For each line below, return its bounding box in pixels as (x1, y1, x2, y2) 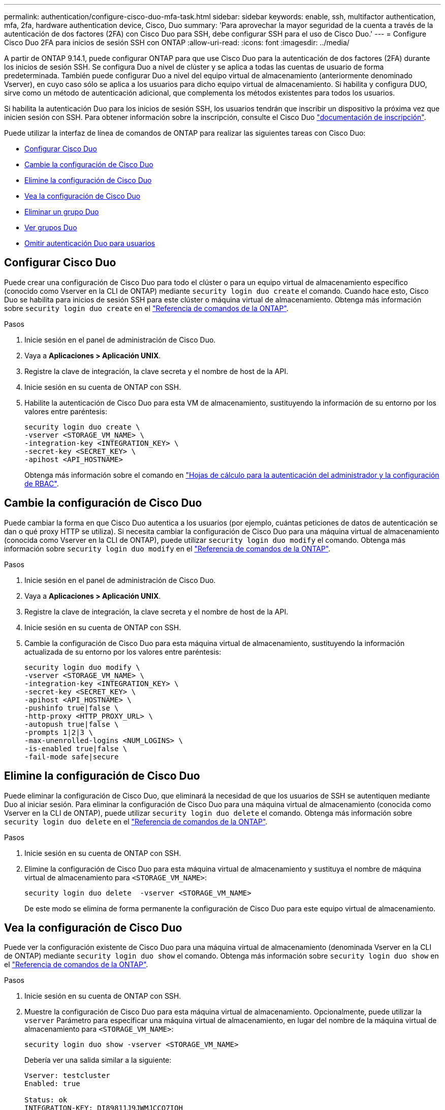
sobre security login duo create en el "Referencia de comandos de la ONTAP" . (4, 303, 289, 313)
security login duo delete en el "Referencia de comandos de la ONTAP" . (4, 817, 268, 826)
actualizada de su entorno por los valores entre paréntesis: (24, 647, 221, 656)
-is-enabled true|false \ (24, 744, 128, 753)
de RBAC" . (24, 479, 59, 488)
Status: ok (24, 1096, 68, 1104)
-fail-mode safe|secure (24, 752, 119, 761)
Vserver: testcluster (24, 1071, 110, 1080)
